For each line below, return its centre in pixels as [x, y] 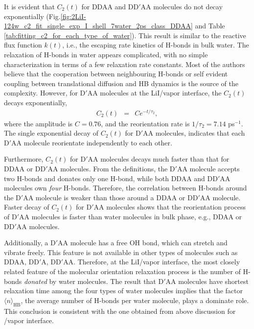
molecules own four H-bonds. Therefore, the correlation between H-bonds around [126, 188]
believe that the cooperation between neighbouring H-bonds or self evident [116, 74]
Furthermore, [24, 159]
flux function [23, 45]
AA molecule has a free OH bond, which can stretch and [142, 243]
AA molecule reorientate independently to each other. [92, 142]
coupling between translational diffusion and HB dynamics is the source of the [121, 83]
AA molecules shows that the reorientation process [170, 207]
